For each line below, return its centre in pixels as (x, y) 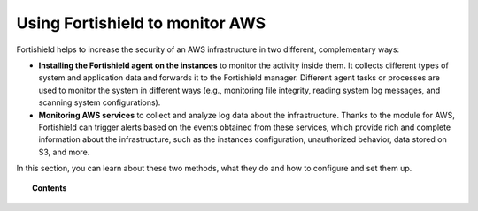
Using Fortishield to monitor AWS (141, 23)
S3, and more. (64, 152)
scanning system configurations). (100, 102)
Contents (50, 188)
